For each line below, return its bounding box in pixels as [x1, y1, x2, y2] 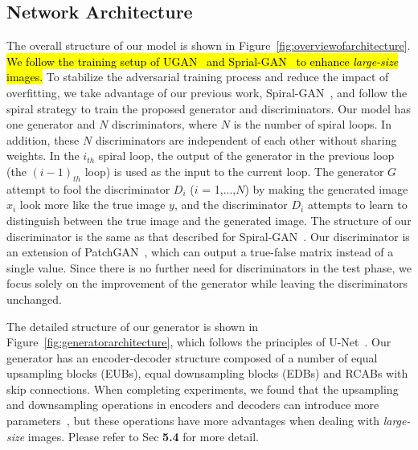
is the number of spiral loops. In [233, 116, 391, 133]
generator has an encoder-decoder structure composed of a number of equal [6, 349, 378, 366]
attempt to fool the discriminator [6, 180, 170, 197]
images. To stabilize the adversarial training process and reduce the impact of [6, 68, 389, 85]
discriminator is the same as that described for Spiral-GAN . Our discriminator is [6, 227, 410, 244]
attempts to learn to [307, 196, 408, 213]
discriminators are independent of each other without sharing [95, 131, 397, 148]
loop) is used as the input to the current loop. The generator [84, 162, 384, 179]
